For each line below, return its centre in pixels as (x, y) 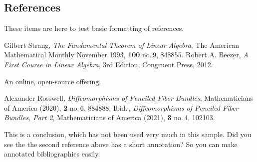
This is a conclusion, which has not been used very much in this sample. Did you (128, 134)
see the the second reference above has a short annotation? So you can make (121, 144)
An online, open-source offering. (53, 81)
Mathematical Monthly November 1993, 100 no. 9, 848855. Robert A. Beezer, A (126, 55)
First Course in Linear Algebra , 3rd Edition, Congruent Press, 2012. (109, 64)
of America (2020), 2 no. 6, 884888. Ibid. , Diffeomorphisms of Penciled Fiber (121, 107)
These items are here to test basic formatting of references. (94, 28)
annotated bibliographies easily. (52, 154)
